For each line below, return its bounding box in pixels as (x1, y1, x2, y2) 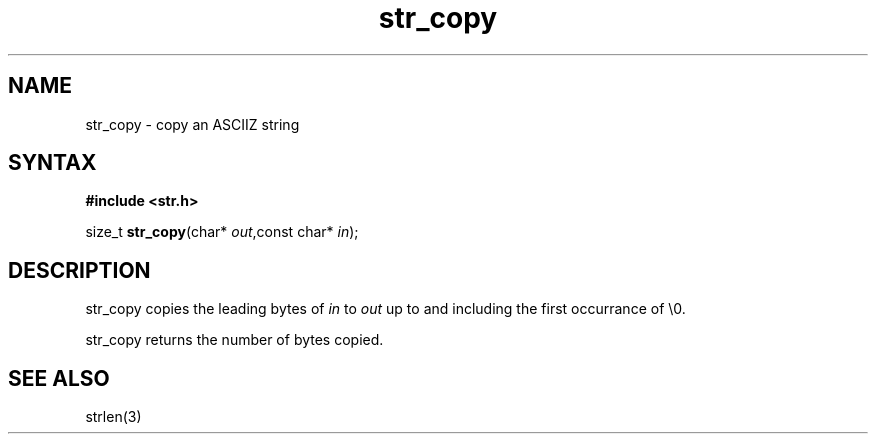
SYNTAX (8, 150, 97, 176)
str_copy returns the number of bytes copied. (85, 331, 384, 349)
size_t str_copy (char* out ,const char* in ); (85, 223, 359, 241)
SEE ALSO (8, 365, 110, 391)
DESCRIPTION (8, 257, 151, 283)
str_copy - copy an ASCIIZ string (85, 115, 300, 133)
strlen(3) (85, 408, 142, 426)
